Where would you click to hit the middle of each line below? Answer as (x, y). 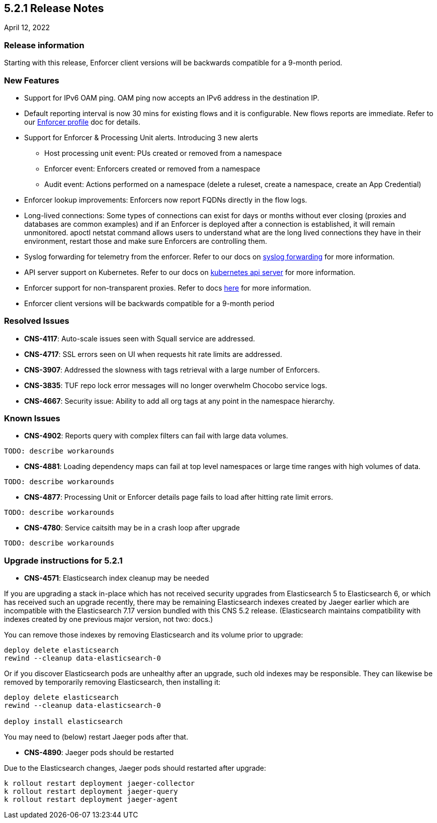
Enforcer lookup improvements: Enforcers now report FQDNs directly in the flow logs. (166, 200)
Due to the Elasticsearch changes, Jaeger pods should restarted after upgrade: (135, 768)
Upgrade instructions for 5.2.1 (63, 560)
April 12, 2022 (27, 28)
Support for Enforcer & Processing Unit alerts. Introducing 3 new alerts (141, 137)
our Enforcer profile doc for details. (82, 122)
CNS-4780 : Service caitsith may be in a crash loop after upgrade (132, 528)
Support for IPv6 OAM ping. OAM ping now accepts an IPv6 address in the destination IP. (172, 98)
